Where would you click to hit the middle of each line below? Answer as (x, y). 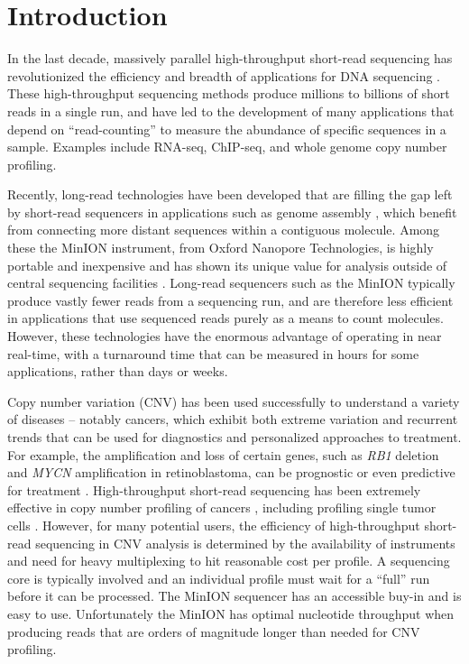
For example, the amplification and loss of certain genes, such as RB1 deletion (223, 454)
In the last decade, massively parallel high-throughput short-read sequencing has (230, 58)
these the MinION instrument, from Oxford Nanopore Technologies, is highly (221, 248)
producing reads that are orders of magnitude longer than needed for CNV (214, 631)
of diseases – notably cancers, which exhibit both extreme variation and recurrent (233, 419)
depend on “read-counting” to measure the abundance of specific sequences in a (227, 129)
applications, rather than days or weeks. (118, 371)
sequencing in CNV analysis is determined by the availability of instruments (245, 543)
